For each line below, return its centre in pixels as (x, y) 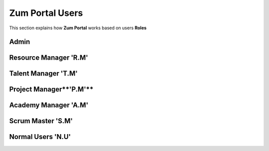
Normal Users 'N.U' (40, 137)
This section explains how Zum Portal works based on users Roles (78, 28)
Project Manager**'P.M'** (51, 89)
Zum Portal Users (46, 13)
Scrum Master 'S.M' (41, 121)
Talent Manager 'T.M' (44, 74)
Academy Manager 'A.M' (49, 105)
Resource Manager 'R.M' (49, 58)
